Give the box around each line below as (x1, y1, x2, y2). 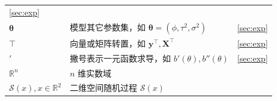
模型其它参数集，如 (70, 20, 146, 33)
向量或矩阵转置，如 (70, 36, 146, 49)
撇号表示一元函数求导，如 (70, 51, 171, 64)
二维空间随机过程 (70, 81, 138, 94)
